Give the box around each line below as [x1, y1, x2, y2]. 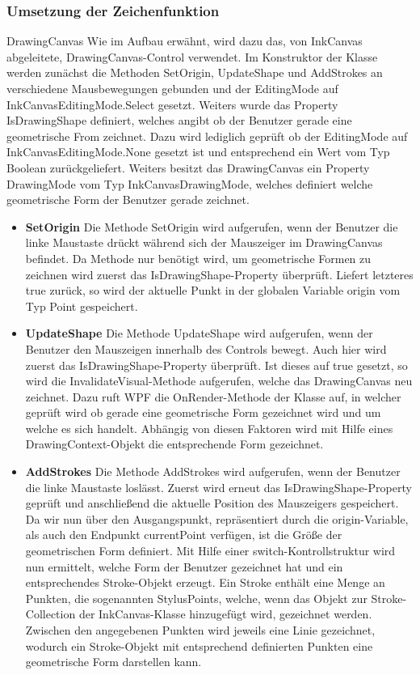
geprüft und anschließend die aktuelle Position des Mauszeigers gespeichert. [25, 495, 399, 512]
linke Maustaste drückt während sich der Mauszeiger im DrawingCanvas [25, 234, 383, 251]
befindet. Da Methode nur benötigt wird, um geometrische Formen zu [25, 249, 372, 266]
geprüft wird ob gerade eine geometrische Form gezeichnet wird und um [25, 404, 381, 421]
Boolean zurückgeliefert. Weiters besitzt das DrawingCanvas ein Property [6, 159, 370, 176]
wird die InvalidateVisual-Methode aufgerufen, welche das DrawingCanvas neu [25, 372, 413, 389]
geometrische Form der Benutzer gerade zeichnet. [6, 191, 250, 208]
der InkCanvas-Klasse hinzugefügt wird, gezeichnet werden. [78, 605, 372, 622]
